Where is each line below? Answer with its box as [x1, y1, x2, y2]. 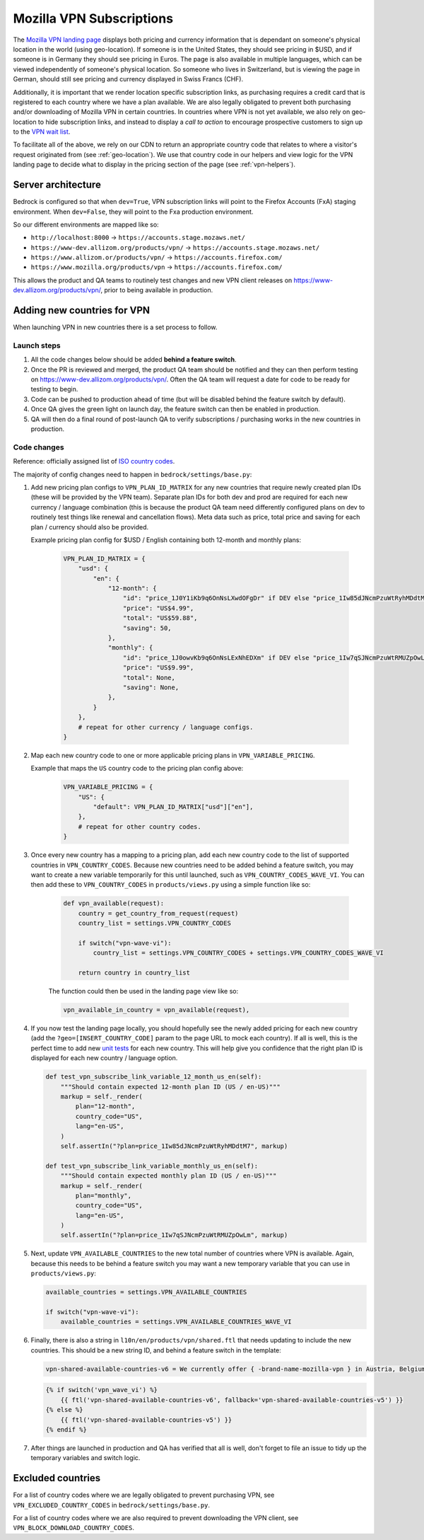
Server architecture [13, 179, 102, 191]
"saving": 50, [122, 624, 172, 632]
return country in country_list [78, 969, 191, 977]
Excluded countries [13, 1472, 101, 1484]
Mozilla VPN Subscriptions [13, 11, 173, 26]
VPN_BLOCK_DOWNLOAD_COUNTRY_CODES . [13, 1524, 134, 1532]
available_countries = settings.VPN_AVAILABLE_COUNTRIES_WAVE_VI [60, 1318, 292, 1326]
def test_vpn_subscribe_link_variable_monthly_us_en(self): [45, 1161, 259, 1170]
